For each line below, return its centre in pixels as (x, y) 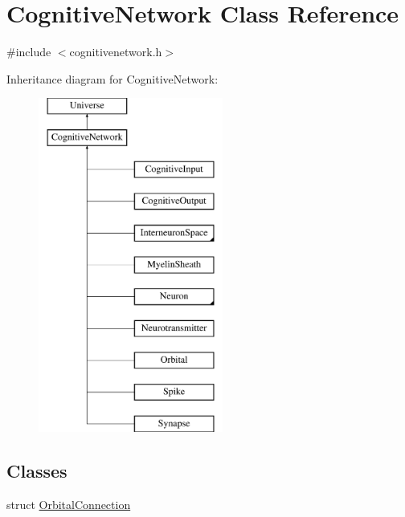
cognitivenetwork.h (116, 52)
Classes (37, 471)
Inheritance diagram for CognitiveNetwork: (112, 78)
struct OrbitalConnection (69, 504)
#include (29, 52)
